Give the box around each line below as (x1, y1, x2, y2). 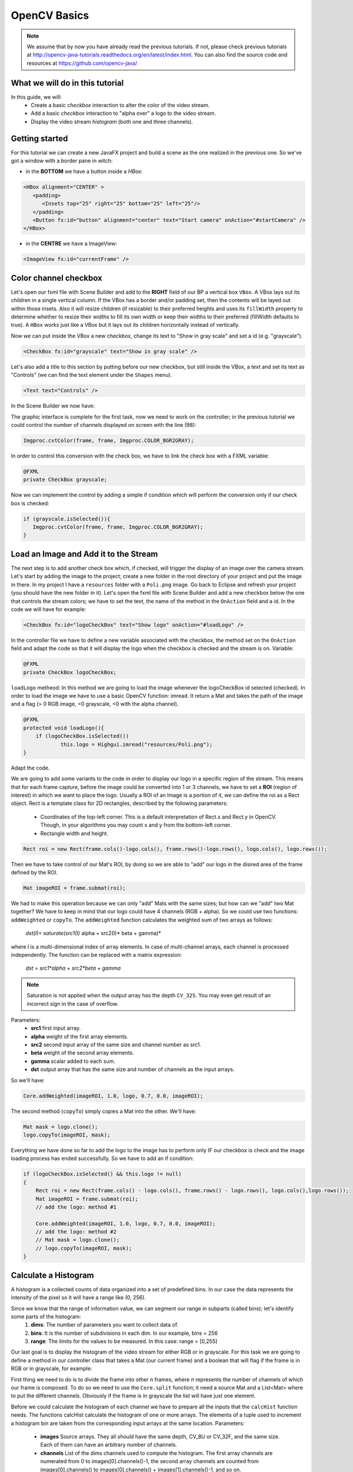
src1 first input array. (31, 1025, 81, 1032)
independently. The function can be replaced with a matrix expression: (11, 951, 182, 958)
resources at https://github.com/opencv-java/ (26, 59, 138, 67)
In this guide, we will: (11, 93, 62, 100)
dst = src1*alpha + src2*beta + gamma (25, 964, 121, 972)
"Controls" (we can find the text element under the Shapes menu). (11, 372, 172, 379)
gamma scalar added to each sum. (31, 1057, 116, 1065)
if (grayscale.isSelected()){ (23, 515, 111, 522)
